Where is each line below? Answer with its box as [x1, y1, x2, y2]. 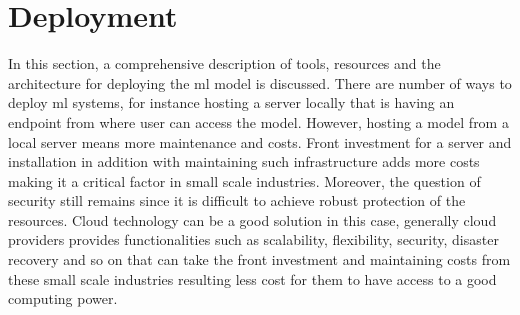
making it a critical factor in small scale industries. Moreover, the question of [8, 170, 481, 191]
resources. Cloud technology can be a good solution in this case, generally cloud [8, 209, 497, 230]
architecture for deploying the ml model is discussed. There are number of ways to [8, 72, 512, 93]
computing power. [8, 288, 118, 309]
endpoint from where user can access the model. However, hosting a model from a [8, 111, 509, 132]
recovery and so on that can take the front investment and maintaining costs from [8, 249, 511, 270]
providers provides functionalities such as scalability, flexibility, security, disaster [8, 229, 499, 250]
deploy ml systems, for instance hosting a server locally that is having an [8, 92, 455, 113]
